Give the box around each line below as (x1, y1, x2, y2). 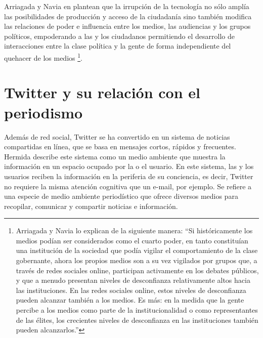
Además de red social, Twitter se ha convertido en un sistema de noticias (4, 131, 230, 142)
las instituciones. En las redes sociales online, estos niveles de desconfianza (16, 284, 246, 295)
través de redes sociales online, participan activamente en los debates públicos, (16, 265, 259, 275)
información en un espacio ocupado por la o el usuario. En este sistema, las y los (4, 161, 254, 172)
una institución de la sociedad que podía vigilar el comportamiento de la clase (16, 245, 258, 256)
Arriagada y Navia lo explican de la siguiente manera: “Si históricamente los (16, 225, 253, 236)
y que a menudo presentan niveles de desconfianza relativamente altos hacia (16, 275, 250, 285)
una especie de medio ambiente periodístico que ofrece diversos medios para (4, 191, 238, 201)
